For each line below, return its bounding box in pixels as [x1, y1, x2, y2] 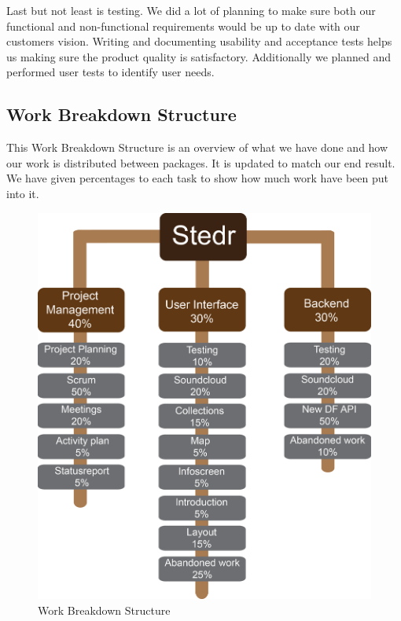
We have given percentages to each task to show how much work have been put [6, 170, 388, 186]
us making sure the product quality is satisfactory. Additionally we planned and [6, 48, 392, 64]
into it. [6, 185, 39, 201]
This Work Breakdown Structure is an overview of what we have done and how [6, 139, 388, 156]
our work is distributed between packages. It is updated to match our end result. [6, 154, 395, 171]
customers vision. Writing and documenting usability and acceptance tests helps [6, 33, 392, 50]
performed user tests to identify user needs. [6, 64, 215, 80]
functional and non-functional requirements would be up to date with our [6, 17, 360, 34]
